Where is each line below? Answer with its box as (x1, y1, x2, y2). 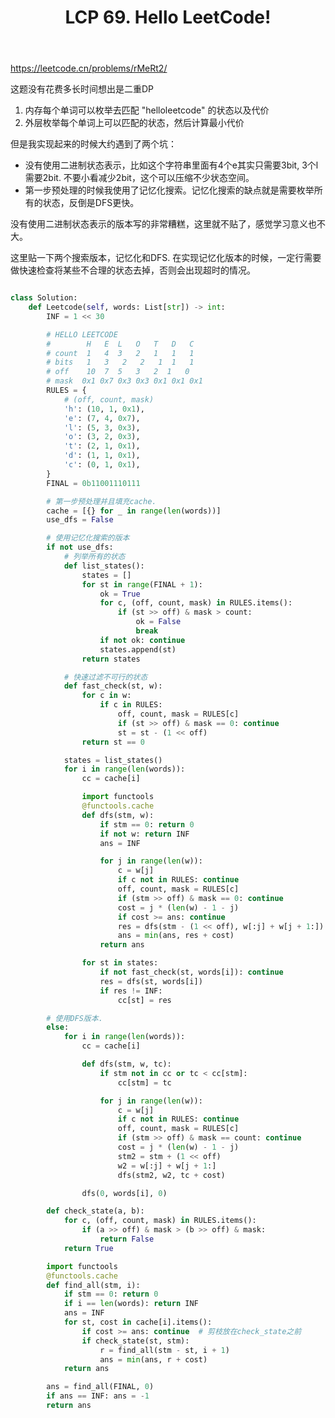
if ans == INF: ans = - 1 (46, 1391, 150, 1401)
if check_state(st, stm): (81, 1336, 190, 1346)
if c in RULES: (99, 700, 163, 710)
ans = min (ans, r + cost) (99, 1354, 208, 1365)
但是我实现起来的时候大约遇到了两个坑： (10, 138, 177, 150)
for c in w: (81, 691, 132, 701)
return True (63, 1243, 114, 1253)
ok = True (99, 589, 141, 599)
